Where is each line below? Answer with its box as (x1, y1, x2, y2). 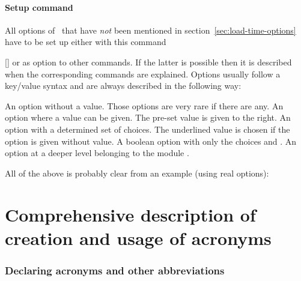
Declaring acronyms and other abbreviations (5, 262, 225, 277)
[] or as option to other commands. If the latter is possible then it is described (5, 55, 292, 68)
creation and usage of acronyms (5, 225, 272, 250)
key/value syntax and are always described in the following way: (5, 79, 242, 92)
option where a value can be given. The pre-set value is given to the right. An (5, 111, 291, 124)
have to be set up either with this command (5, 35, 166, 48)
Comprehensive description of (5, 202, 256, 226)
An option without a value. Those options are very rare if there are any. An (5, 99, 284, 112)
